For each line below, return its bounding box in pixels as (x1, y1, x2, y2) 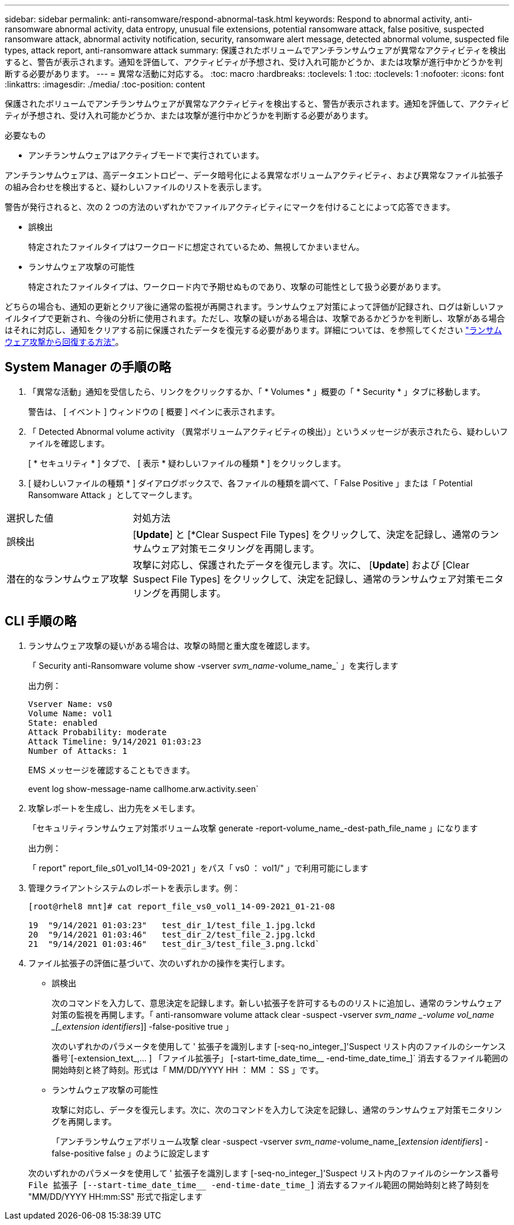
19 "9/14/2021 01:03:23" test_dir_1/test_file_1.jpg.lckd (28, 920, 315, 930)
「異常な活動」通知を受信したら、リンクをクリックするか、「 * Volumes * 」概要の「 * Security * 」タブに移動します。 (28, 386, 485, 397)
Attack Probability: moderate (28, 727, 167, 737)
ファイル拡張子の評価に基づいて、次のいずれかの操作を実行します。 (28, 957, 290, 968)
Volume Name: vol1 (28, 708, 113, 718)
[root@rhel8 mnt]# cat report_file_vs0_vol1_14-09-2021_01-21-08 (28, 901, 335, 911)
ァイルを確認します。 (28, 438, 110, 448)
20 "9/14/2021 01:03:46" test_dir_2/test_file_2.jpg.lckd (28, 929, 315, 939)
